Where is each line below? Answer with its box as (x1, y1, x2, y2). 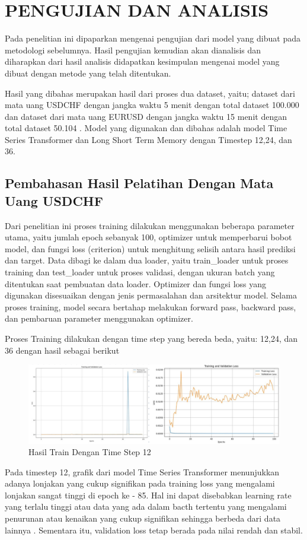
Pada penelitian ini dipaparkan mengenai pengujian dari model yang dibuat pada (5, 32, 300, 45)
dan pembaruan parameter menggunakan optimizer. (5, 312, 193, 325)
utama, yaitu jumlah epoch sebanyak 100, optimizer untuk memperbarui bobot (5, 231, 292, 243)
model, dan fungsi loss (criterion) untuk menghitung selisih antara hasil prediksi (5, 242, 296, 255)
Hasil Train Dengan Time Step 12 (28, 446, 151, 458)
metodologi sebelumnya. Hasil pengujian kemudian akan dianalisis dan (5, 43, 261, 56)
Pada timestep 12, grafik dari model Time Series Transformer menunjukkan (5, 465, 280, 478)
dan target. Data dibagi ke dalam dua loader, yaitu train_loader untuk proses (5, 254, 289, 266)
